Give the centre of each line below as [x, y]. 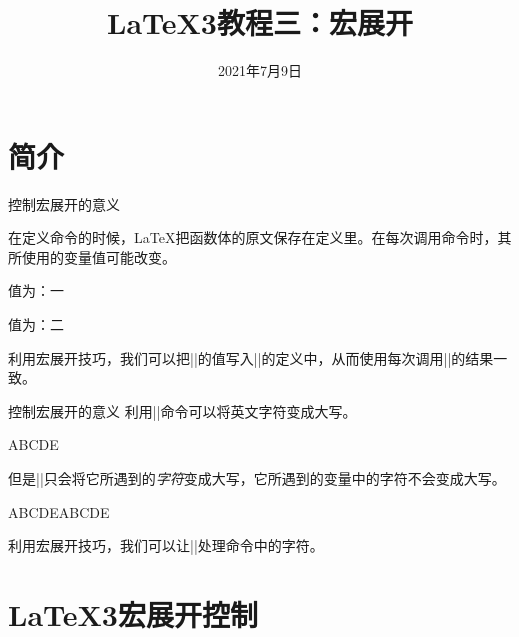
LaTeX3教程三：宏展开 [260, 22]
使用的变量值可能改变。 [98, 256]
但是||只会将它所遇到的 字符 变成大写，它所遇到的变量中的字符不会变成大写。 [257, 478]
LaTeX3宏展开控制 [133, 613]
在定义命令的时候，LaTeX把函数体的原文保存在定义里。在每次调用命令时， [253, 237]
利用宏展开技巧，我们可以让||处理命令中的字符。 [166, 545]
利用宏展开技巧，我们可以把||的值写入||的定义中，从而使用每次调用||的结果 [251, 357]
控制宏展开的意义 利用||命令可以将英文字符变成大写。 [182, 410]
